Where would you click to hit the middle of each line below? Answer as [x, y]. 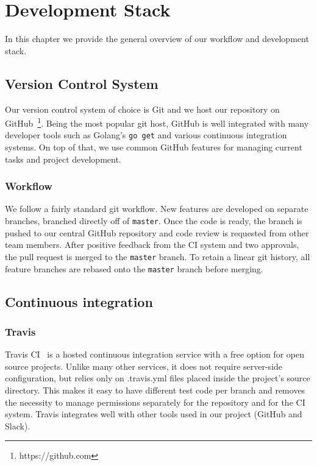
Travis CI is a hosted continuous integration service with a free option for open [155, 354]
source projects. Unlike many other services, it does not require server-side [144, 366]
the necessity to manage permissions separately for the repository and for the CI [155, 402]
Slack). [18, 425]
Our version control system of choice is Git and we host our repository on [142, 109]
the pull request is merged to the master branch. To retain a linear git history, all [158, 256]
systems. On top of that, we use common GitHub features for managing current [154, 147]
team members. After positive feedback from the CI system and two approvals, [152, 245]
